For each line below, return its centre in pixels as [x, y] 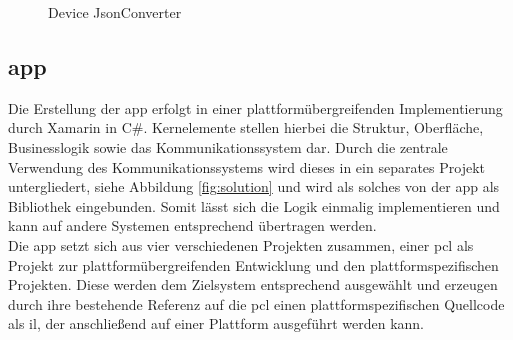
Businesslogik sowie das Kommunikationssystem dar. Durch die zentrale [228, 146]
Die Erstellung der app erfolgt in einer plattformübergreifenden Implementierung [255, 107]
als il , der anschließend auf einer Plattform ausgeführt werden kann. [216, 323]
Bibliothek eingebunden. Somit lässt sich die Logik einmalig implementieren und [254, 205]
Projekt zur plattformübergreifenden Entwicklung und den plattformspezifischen [253, 264]
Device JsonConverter [115, 12]
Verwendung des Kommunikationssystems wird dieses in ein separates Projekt [247, 166]
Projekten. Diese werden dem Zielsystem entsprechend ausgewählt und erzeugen [253, 284]
